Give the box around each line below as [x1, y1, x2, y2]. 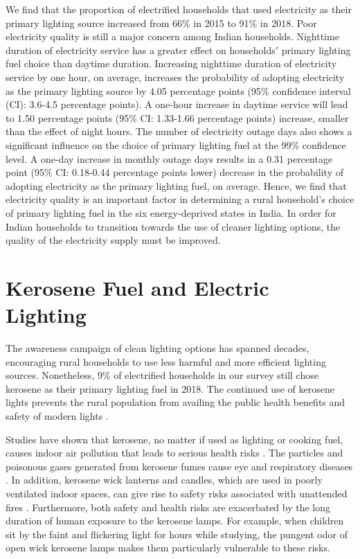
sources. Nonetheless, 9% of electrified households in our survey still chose [6, 368, 318, 382]
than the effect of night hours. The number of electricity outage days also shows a [6, 124, 352, 139]
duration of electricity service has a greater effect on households [6, 42, 276, 57]
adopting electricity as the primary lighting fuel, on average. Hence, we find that [6, 178, 347, 193]
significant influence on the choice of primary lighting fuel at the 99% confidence [6, 137, 346, 152]
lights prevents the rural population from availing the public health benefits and [6, 395, 345, 409]
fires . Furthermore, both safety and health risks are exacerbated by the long [6, 499, 331, 514]
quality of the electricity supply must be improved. [6, 233, 221, 247]
